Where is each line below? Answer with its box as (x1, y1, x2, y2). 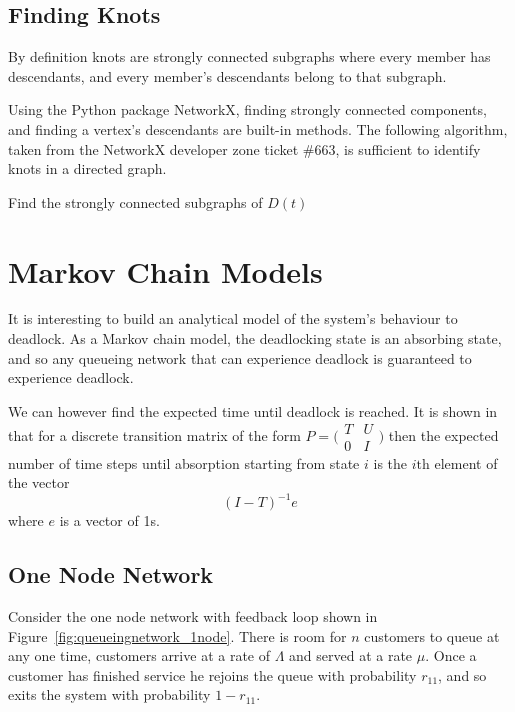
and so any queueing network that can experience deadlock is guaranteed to (8, 347, 472, 368)
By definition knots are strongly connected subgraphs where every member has (8, 46, 491, 67)
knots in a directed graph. (8, 158, 167, 179)
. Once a (425, 645, 477, 666)
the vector (8, 472, 70, 493)
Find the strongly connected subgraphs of (8, 191, 263, 212)
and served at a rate (289, 645, 413, 666)
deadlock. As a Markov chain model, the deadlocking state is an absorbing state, (8, 328, 502, 349)
